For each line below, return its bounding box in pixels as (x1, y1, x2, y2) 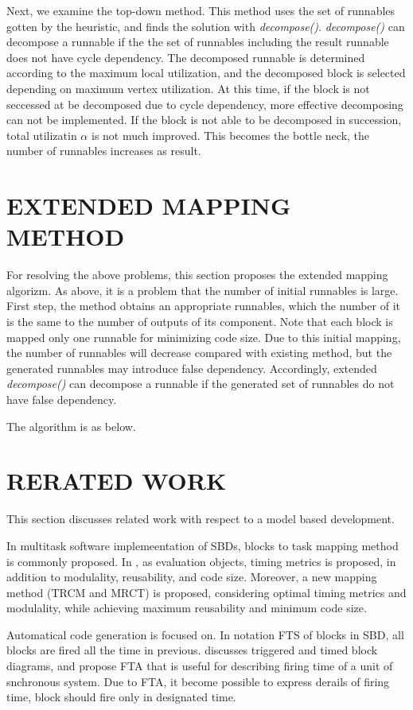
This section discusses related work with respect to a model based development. (6, 510, 395, 527)
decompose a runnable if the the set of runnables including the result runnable (6, 33, 389, 50)
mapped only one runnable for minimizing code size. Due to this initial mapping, (6, 328, 401, 345)
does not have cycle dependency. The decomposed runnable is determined (6, 48, 365, 65)
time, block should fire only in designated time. (6, 689, 236, 705)
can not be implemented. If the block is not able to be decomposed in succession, (6, 111, 402, 128)
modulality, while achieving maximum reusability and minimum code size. (6, 599, 367, 616)
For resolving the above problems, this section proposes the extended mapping (6, 266, 388, 283)
